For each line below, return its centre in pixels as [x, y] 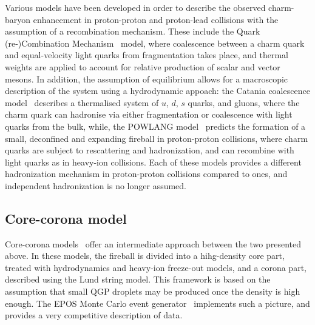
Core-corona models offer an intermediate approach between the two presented [153, 243]
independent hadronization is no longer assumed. [96, 185]
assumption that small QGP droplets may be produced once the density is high [153, 291]
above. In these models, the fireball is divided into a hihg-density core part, [145, 256]
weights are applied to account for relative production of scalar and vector [143, 66]
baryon [18, 19]
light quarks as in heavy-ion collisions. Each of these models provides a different [153, 162]
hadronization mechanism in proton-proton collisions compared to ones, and [146, 174]
